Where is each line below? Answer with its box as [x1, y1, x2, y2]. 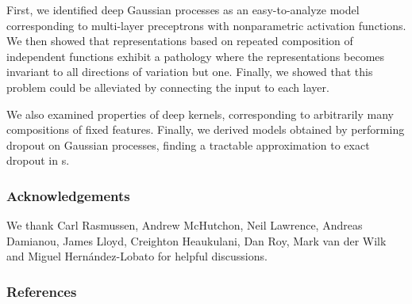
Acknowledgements [6, 185, 130, 205]
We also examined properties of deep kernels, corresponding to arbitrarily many [6, 105, 394, 122]
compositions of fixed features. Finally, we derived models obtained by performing [6, 121, 405, 138]
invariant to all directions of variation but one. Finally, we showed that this [6, 63, 373, 80]
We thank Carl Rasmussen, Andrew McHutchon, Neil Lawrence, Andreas [6, 217, 363, 234]
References [6, 281, 77, 301]
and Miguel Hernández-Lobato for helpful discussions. [6, 248, 268, 264]
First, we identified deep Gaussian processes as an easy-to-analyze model [6, 2, 360, 17]
